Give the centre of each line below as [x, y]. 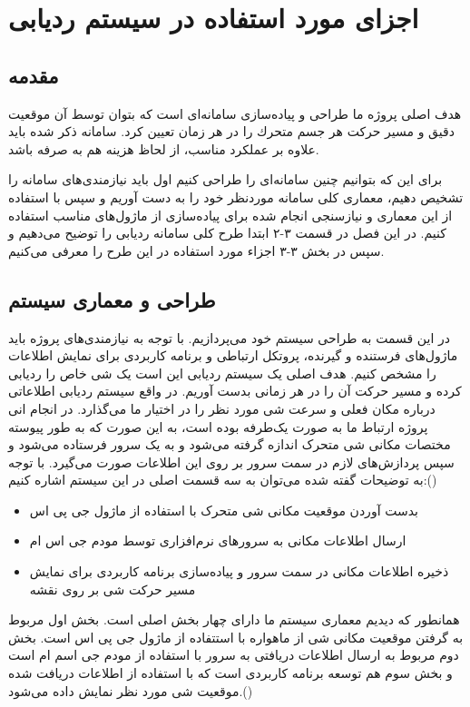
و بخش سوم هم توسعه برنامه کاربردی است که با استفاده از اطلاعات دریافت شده [230, 673]
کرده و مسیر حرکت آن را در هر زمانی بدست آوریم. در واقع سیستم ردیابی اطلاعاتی [235, 391]
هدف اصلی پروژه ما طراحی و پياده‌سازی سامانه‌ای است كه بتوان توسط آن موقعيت [235, 113]
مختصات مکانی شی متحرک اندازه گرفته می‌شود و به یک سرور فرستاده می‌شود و [230, 444]
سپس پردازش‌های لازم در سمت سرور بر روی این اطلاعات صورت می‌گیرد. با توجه [231, 462]
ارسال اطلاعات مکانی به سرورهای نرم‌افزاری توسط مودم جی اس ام [218, 540]
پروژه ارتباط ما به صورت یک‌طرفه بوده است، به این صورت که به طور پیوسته [218, 426]
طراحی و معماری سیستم [112, 299]
